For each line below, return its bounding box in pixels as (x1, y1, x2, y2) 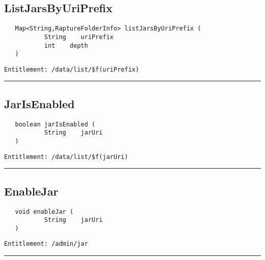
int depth (44, 42, 88, 49)
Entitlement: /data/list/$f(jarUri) (4, 153, 128, 160)
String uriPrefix (44, 33, 114, 41)
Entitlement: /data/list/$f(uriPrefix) (4, 66, 139, 73)
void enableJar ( (15, 208, 74, 215)
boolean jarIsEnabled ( (15, 120, 95, 128)
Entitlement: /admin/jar (4, 240, 88, 248)
